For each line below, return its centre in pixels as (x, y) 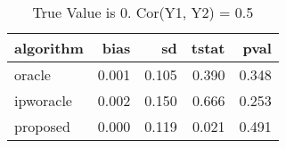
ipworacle (43, 100)
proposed (42, 126)
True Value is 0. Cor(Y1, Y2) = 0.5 (143, 12)
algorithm (49, 48)
